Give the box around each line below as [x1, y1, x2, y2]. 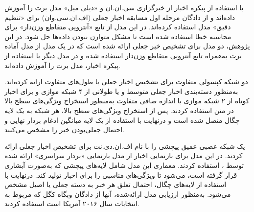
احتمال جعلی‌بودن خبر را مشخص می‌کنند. [4, 124, 124, 135]
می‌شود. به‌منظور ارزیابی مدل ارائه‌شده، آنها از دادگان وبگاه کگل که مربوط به [4, 188, 231, 199]
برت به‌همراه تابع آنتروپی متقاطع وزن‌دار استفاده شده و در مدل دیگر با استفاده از [4, 50, 242, 60]
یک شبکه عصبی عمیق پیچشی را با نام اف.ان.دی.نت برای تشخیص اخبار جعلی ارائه [4, 141, 245, 151]
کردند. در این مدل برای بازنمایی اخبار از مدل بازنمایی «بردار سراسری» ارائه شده [4, 150, 243, 161]
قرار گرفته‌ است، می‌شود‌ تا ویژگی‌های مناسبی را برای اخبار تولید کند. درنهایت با [4, 169, 237, 180]
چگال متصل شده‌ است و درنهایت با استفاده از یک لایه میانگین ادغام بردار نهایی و [4, 115, 240, 125]
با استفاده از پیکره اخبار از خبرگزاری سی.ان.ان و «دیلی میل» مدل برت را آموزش [4, 2, 244, 12]
